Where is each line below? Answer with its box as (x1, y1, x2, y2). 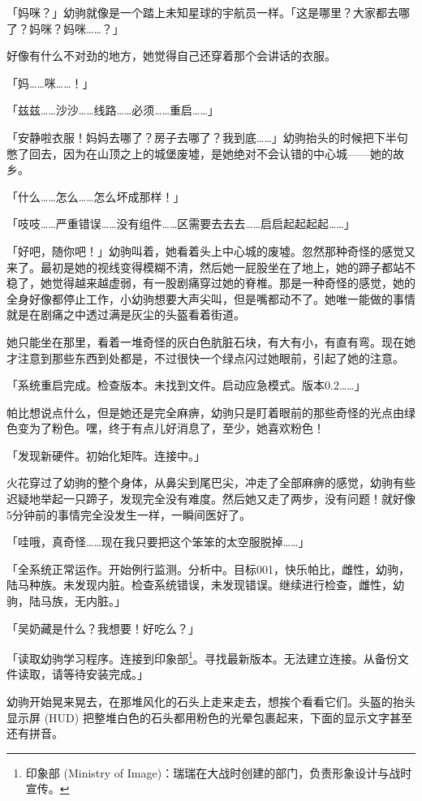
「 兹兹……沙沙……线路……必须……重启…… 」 (6, 101, 219, 118)
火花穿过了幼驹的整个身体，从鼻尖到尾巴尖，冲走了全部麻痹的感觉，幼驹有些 (6, 474, 416, 491)
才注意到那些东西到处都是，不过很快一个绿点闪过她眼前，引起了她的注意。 (6, 349, 404, 366)
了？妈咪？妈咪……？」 (6, 19, 124, 37)
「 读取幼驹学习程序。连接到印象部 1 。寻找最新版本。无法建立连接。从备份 (6, 648, 398, 666)
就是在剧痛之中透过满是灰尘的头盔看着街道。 (6, 306, 245, 323)
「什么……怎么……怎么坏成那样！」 (6, 187, 185, 205)
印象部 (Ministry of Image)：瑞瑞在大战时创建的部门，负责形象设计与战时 (25, 764, 412, 781)
